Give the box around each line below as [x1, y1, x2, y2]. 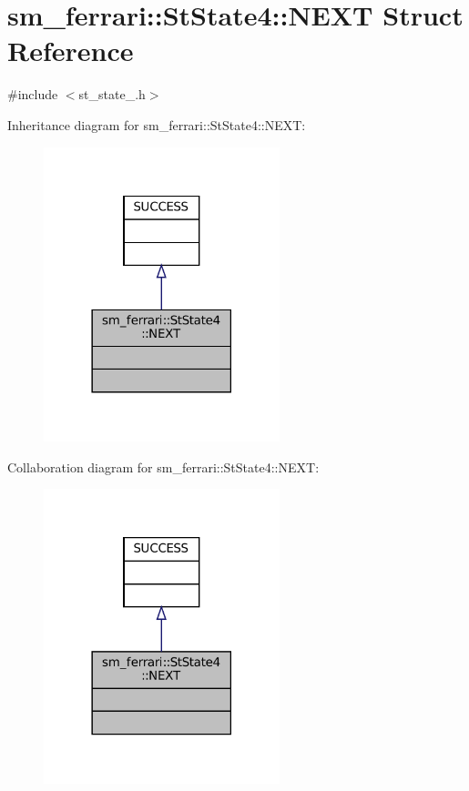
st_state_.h [78, 85, 146, 104]
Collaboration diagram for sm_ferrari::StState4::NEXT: [7, 457, 320, 476]
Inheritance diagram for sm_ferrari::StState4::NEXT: [7, 115, 306, 134]
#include [7, 85, 58, 104]
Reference [7, 32, 134, 69]
